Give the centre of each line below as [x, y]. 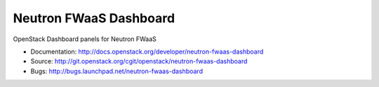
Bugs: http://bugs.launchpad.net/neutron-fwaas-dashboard [117, 71]
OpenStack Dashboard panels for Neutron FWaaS [85, 39]
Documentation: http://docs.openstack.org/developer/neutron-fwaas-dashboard [147, 52]
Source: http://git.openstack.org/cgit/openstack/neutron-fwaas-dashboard [139, 61]
